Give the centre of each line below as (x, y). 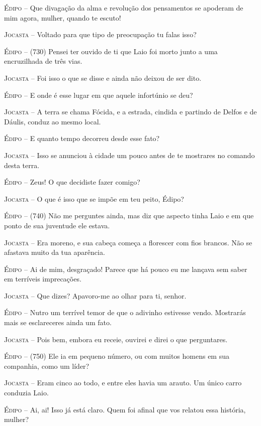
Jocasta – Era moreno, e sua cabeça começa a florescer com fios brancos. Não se (128, 242)
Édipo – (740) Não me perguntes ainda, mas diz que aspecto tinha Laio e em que (129, 216)
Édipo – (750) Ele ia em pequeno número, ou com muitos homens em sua (117, 356)
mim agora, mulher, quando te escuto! (63, 17)
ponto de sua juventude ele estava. (57, 225)
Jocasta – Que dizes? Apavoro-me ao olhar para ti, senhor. (95, 295)
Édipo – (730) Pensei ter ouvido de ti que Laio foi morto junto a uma (111, 51)
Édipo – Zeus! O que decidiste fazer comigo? (72, 182)
